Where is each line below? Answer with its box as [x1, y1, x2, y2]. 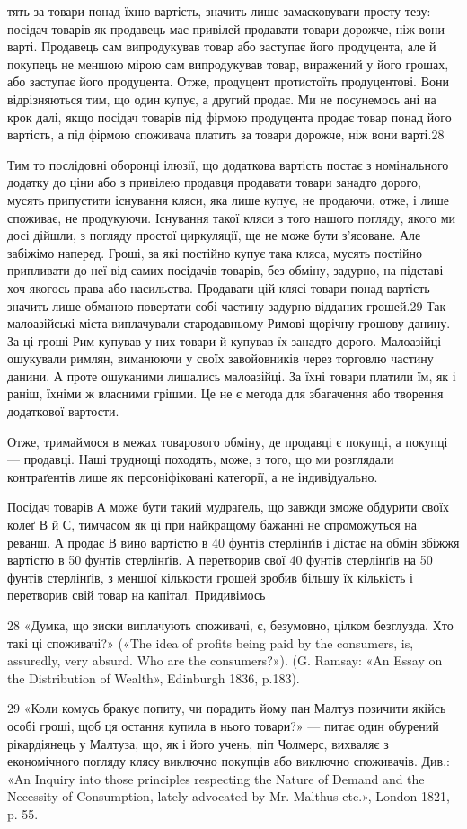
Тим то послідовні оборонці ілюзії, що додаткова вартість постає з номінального [7, 155, 449, 174]
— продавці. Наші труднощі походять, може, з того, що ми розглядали [7, 450, 394, 468]
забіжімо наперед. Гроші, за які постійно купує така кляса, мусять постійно [7, 243, 422, 262]
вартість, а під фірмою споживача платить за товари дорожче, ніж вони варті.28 [7, 125, 445, 144]
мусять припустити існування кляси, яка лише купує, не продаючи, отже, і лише [7, 190, 449, 209]
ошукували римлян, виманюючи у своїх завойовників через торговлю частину [7, 349, 434, 368]
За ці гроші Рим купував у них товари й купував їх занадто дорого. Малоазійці [7, 331, 442, 350]
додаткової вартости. [7, 402, 119, 421]
